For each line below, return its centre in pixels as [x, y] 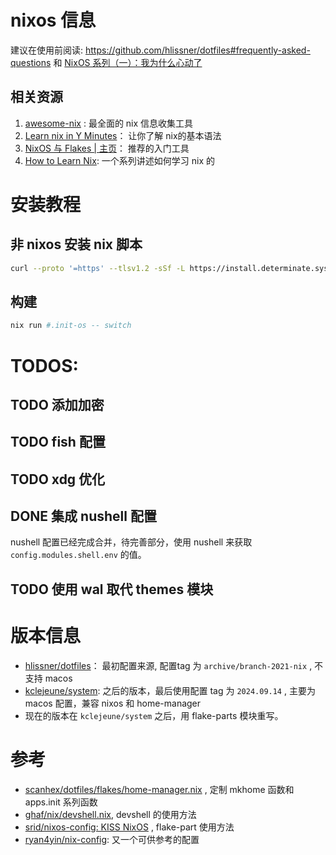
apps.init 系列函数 [61, 802]
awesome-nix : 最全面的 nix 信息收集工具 [109, 123]
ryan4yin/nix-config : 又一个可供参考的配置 [112, 839]
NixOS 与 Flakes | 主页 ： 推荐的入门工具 [107, 148]
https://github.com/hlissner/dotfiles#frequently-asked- [197, 50]
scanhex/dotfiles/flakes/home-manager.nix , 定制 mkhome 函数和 [159, 789]
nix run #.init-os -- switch [71, 326]
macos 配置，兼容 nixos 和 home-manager [113, 703]
